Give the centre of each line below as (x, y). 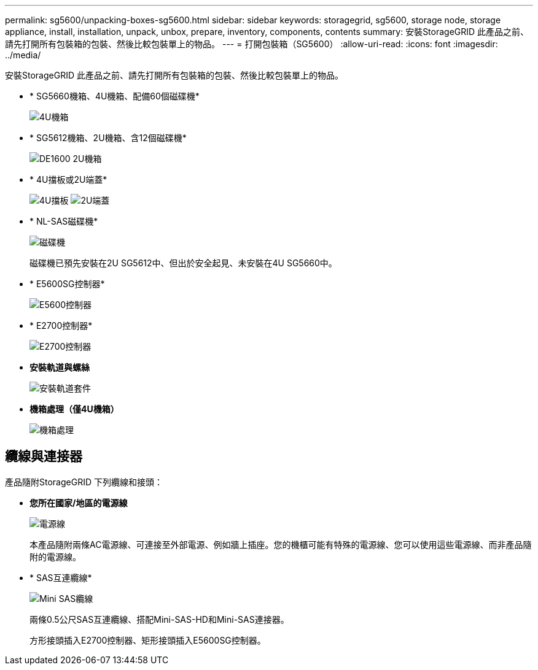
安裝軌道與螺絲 (60, 367)
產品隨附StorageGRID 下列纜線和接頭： (84, 482)
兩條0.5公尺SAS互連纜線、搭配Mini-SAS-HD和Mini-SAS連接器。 (159, 619)
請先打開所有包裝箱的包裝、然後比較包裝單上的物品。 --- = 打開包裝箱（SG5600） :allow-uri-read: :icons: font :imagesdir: (251, 44)
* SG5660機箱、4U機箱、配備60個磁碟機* (115, 96)
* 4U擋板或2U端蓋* (68, 179)
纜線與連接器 (44, 456)
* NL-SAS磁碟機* (64, 221)
